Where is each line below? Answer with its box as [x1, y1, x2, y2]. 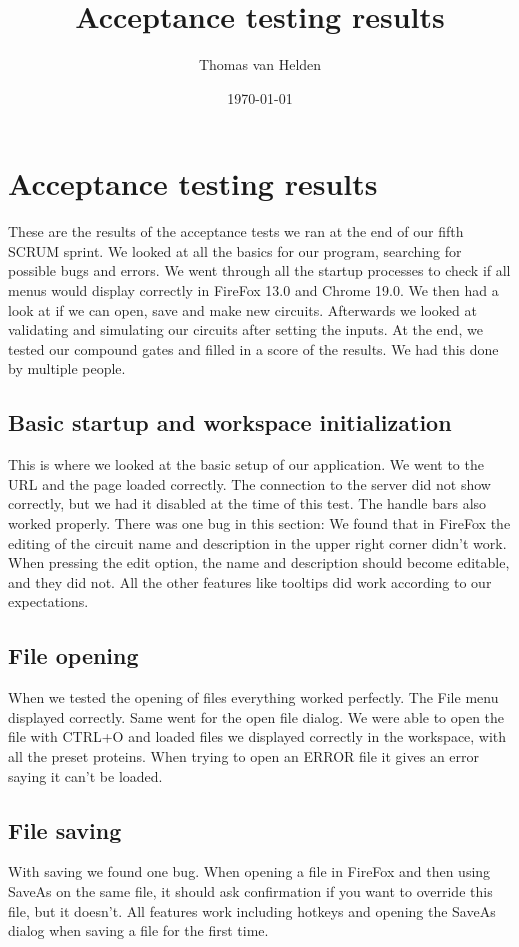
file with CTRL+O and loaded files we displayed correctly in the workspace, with [8, 726, 507, 747]
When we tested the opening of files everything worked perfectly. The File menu [8, 687, 499, 708]
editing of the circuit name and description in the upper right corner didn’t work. [8, 532, 507, 553]
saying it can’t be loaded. [8, 765, 163, 786]
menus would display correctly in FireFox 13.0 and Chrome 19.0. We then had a [8, 280, 499, 301]
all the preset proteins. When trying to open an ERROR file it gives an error [8, 745, 480, 766]
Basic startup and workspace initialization [8, 407, 452, 438]
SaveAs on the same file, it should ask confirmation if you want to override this [8, 880, 493, 901]
